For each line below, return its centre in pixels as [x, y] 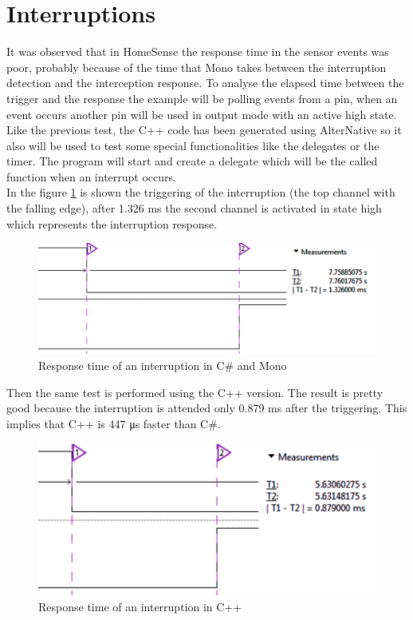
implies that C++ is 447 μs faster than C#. [114, 423]
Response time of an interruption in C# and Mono [163, 365]
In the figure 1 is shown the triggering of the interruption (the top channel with [201, 192]
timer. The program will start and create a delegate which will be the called [192, 161]
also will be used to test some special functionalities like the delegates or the [193, 145]
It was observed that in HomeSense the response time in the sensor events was [198, 52]
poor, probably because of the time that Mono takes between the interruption [197, 67]
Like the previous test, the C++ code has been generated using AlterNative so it [204, 130]
